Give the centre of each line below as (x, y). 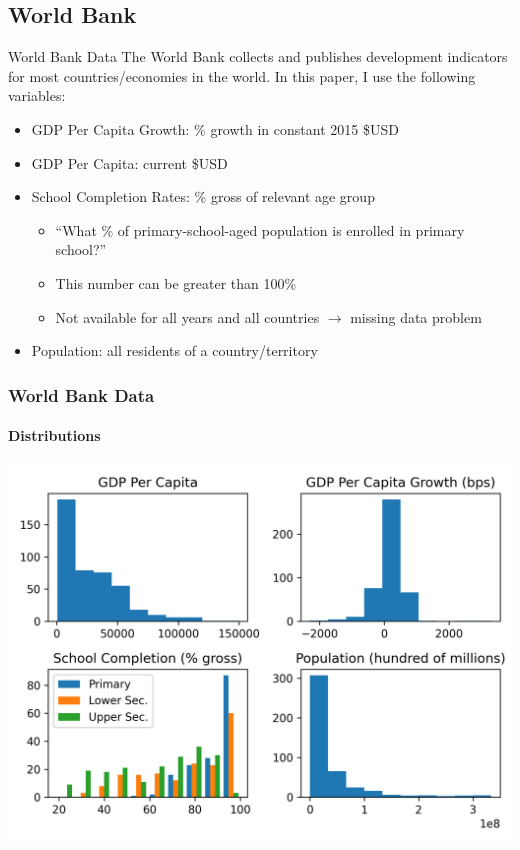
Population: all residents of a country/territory (174, 350)
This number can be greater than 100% (176, 282)
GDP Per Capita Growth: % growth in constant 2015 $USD (215, 128)
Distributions (54, 435)
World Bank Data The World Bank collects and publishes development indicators (258, 56)
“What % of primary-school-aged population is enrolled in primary (260, 229)
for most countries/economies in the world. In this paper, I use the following (242, 75)
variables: (37, 95)
